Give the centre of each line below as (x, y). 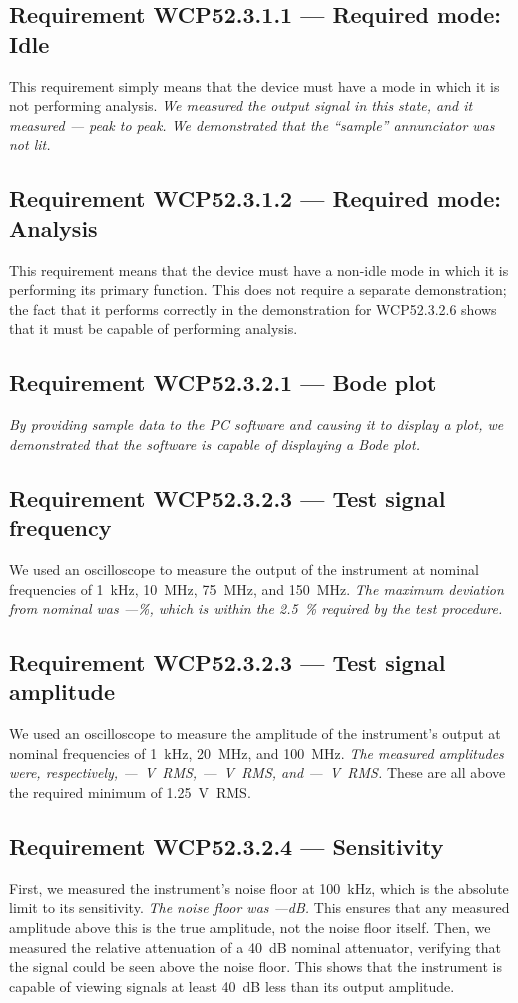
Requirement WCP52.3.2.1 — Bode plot (223, 382)
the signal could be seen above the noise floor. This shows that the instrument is (255, 966)
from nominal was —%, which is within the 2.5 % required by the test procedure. (256, 608)
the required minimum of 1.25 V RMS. (130, 792)
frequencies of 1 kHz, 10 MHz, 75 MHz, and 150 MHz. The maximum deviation (256, 588)
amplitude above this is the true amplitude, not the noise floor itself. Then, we (250, 927)
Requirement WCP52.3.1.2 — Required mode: (255, 198)
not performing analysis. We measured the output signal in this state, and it (241, 105)
